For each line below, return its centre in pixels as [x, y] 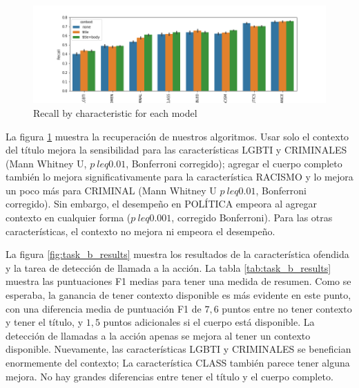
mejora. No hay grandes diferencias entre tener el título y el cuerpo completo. [169, 376]
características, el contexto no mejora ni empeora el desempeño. [140, 231]
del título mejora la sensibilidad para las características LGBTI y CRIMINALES [176, 150]
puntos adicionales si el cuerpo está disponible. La [209, 322]
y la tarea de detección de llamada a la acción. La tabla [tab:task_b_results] [168, 267]
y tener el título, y [45, 322]
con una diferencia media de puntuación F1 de [104, 308]
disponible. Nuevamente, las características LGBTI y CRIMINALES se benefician [178, 349]
